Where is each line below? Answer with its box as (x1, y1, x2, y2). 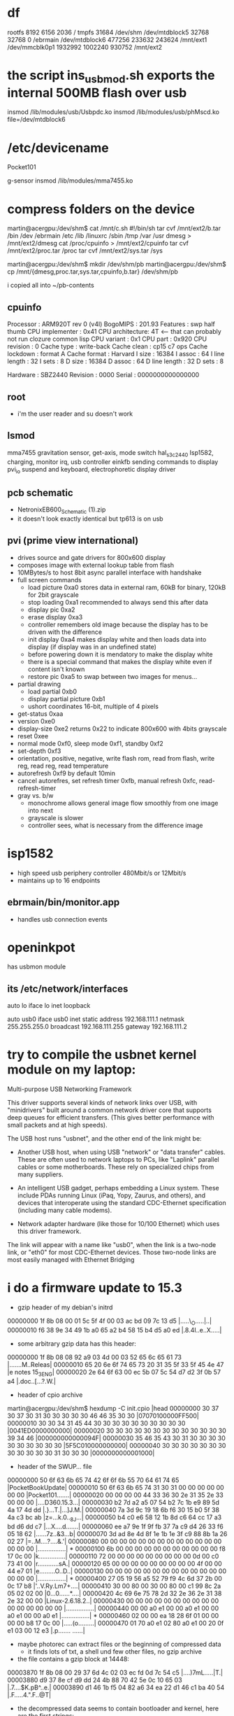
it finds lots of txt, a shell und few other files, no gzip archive (27, 1647, 203, 1656)
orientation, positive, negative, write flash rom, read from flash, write (17, 754, 215, 762)
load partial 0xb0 (27, 687, 77, 696)
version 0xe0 (17, 717, 56, 725)
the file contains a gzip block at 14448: (17, 1654, 129, 1663)
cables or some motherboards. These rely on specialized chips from (17, 1163, 214, 1172)
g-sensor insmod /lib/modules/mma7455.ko (7, 176, 133, 185)
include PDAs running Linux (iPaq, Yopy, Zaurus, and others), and (17, 1191, 206, 1200)
